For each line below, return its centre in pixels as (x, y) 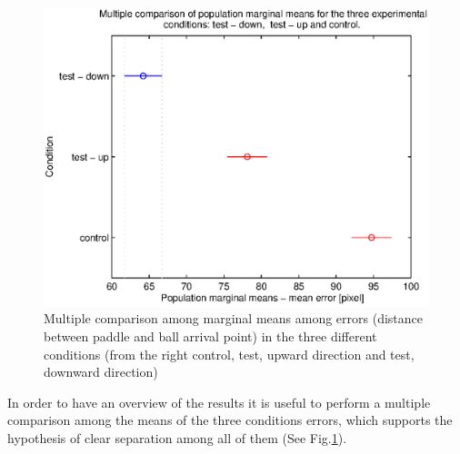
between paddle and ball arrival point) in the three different (210, 336)
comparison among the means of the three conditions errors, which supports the (230, 420)
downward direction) (101, 372)
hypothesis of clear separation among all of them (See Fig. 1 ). (177, 437)
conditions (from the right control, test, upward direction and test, (229, 354)
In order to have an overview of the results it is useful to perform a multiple (219, 402)
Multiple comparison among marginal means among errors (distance (234, 318)
